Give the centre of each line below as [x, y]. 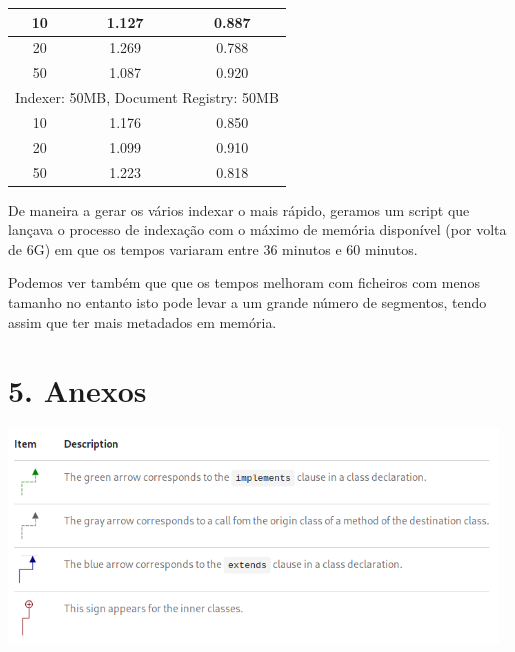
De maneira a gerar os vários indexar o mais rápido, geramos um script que [239, 209]
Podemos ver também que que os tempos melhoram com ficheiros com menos [244, 282]
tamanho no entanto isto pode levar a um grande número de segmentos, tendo [247, 302]
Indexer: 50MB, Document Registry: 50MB [147, 97]
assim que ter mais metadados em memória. [142, 321]
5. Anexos [77, 390]
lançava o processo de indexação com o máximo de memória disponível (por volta [257, 229]
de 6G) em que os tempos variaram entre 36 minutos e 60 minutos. [213, 248]
